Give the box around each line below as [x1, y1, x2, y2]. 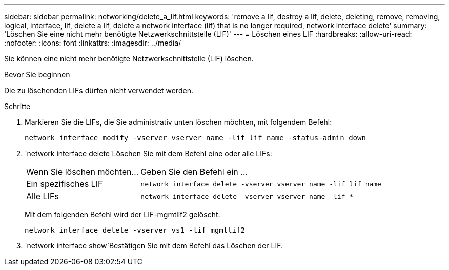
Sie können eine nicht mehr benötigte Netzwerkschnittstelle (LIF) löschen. [4, 54, 254, 63]
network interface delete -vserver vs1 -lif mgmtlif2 [25, 226, 245, 234]
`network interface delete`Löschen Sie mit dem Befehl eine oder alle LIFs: [25, 149, 272, 158]
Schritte [4, 102, 31, 111]
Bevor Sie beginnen [4, 70, 70, 79]
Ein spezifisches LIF [26, 179, 103, 189]
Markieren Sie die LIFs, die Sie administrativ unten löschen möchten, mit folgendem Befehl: [25, 118, 332, 127]
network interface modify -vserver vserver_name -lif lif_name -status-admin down [25, 134, 366, 142]
